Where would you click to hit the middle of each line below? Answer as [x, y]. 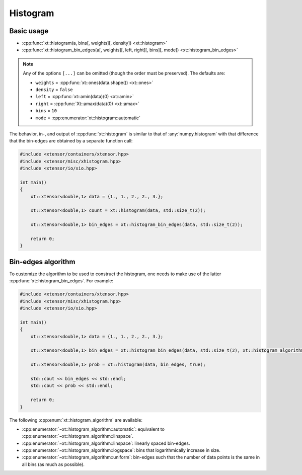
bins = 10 [46, 111]
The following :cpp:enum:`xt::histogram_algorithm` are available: [76, 420]
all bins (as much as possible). [53, 464]
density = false [54, 90]
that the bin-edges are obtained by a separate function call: [71, 141]
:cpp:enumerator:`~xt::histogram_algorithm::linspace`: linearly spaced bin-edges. [106, 443]
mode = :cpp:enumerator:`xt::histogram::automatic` [88, 118]
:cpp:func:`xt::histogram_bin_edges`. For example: [61, 281]
